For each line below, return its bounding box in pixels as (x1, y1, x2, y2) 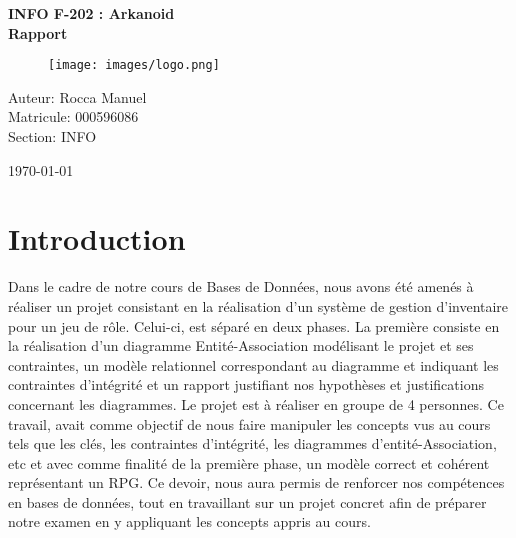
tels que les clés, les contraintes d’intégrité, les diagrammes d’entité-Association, (8, 433, 497, 454)
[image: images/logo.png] (48, 58, 220, 73)
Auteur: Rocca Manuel (8, 86, 147, 107)
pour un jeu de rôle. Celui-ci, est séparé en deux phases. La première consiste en (8, 315, 500, 336)
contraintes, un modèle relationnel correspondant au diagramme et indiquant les (8, 354, 499, 375)
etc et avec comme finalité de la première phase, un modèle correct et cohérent (8, 452, 490, 473)
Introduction (8, 218, 186, 259)
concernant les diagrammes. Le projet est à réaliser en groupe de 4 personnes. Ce (8, 393, 504, 414)
